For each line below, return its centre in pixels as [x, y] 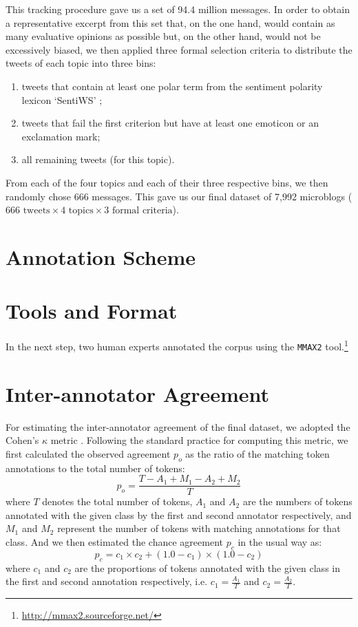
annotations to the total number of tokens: [95, 468]
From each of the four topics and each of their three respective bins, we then [167, 182]
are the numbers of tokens [297, 501]
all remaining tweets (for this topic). [98, 159]
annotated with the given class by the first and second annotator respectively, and [179, 514]
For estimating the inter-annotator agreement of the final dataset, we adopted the [178, 426]
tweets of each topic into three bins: [81, 63]
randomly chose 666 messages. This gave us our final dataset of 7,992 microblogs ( [179, 196]
